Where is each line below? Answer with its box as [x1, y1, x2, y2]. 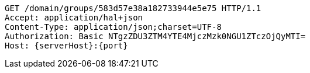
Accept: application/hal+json [5, 13, 143, 22]
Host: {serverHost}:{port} [5, 41, 128, 50]
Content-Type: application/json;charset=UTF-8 [5, 22, 222, 32]
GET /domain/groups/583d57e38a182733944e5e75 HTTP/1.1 [5, 4, 261, 13]
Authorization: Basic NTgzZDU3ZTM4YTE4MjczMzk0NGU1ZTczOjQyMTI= [5, 32, 306, 41]
